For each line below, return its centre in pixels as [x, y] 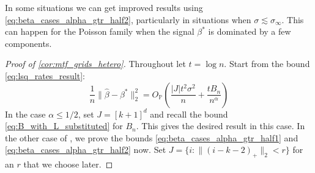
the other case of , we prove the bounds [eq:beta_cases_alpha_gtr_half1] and [152, 137]
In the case [25, 114]
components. [28, 43]
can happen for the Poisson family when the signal [100, 31]
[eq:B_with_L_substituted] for [64, 126]
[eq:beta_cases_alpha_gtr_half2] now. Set [86, 150]
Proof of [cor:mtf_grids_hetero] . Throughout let [95, 64]
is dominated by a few [250, 31]
